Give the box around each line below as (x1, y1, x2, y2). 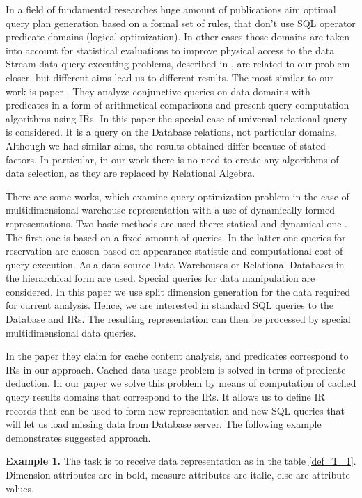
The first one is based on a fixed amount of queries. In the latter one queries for (6, 230, 346, 244)
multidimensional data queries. (6, 325, 136, 339)
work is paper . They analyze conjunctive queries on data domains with (6, 83, 310, 98)
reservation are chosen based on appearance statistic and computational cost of (6, 243, 343, 258)
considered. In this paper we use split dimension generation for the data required (6, 284, 350, 298)
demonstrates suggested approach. (6, 430, 151, 444)
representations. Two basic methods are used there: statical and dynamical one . (6, 216, 348, 230)
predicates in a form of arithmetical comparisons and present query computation (6, 97, 349, 112)
